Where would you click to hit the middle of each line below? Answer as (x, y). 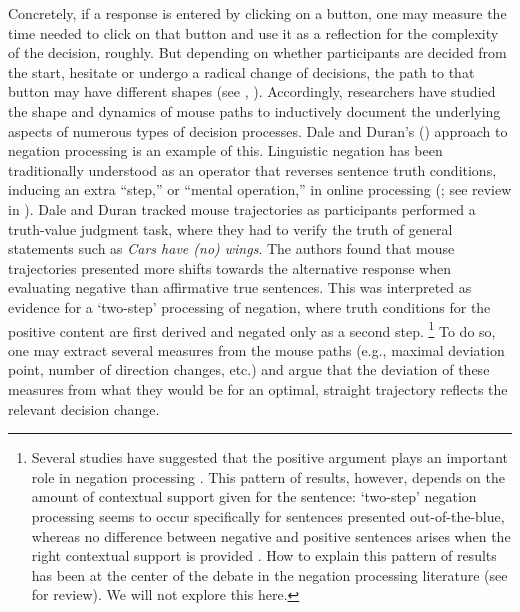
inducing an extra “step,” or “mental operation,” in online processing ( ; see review (260, 189)
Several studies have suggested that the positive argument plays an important (269, 457)
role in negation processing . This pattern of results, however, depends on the (268, 476)
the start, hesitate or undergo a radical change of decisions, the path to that (241, 71)
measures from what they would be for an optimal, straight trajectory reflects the (258, 388)
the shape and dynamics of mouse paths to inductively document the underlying (254, 110)
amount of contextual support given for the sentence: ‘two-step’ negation (254, 496)
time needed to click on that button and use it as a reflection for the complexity (253, 32)
